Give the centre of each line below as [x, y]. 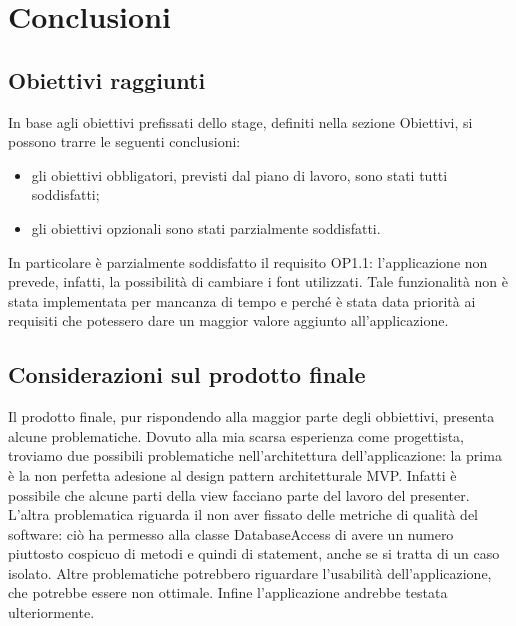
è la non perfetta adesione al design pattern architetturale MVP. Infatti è [232, 474]
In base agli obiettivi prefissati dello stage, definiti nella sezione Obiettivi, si [240, 121]
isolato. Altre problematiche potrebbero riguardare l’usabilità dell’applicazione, [250, 572]
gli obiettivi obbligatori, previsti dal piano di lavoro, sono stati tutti [239, 174]
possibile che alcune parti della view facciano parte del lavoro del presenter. [239, 494]
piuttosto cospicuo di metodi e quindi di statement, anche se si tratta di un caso [254, 553]
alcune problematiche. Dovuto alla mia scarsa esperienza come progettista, [236, 435]
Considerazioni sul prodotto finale [187, 374]
